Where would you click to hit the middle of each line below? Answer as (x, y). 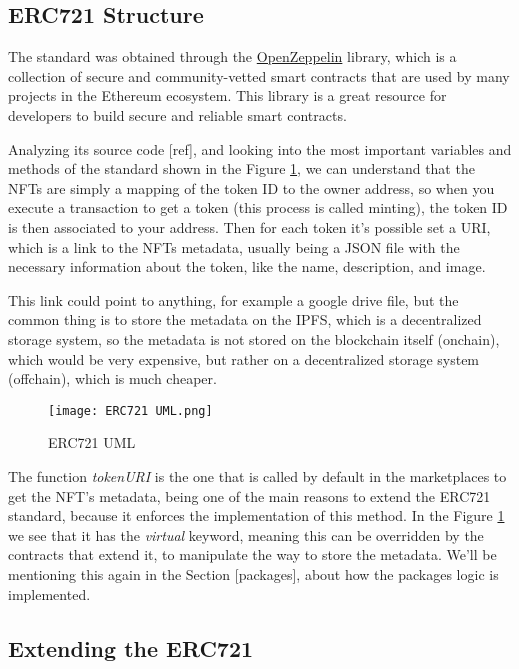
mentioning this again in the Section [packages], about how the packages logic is (253, 573)
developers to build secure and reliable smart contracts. (177, 114)
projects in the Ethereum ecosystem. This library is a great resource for (227, 95)
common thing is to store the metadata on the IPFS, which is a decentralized (245, 319)
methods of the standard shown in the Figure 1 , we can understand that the (241, 168)
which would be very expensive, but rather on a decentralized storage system (244, 358)
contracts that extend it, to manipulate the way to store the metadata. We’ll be (252, 554)
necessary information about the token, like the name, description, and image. (247, 266)
